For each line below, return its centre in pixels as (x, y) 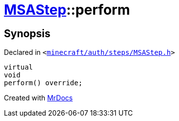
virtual (19, 67)
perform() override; (43, 83)
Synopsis (27, 33)
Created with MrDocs (38, 98)
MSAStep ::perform (67, 10)
